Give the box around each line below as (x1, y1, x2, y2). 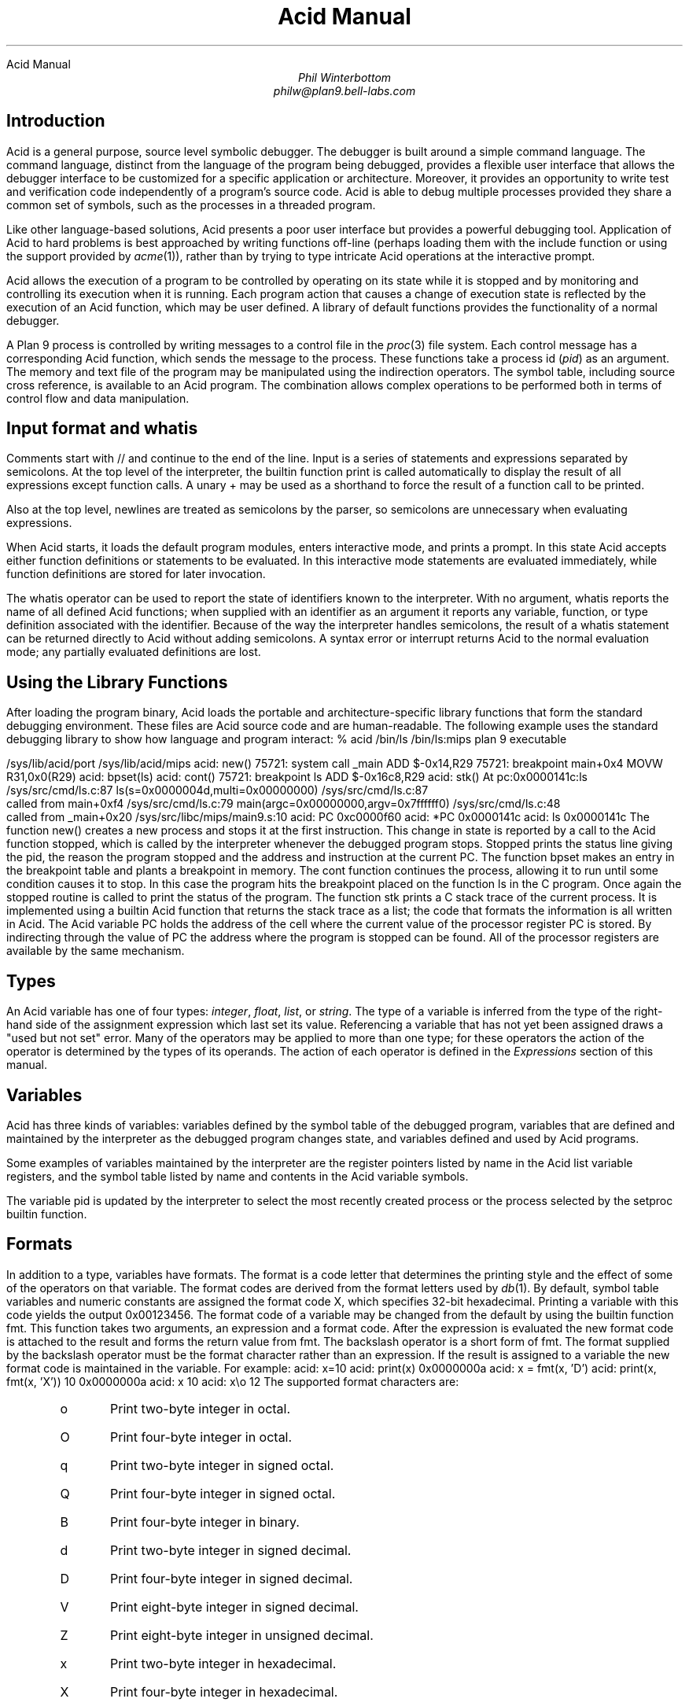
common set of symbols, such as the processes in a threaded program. (6, 197, 376, 212)
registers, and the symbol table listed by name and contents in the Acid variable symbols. (6, 1169, 469, 1183)
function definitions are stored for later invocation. (6, 567, 266, 581)
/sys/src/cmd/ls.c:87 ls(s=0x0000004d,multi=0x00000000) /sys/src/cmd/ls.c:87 (6, 783, 429, 798)
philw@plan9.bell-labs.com (273, 83, 416, 98)
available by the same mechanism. (6, 944, 185, 958)
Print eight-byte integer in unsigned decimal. (110, 1627, 374, 1643)
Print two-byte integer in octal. (110, 1400, 291, 1417)
